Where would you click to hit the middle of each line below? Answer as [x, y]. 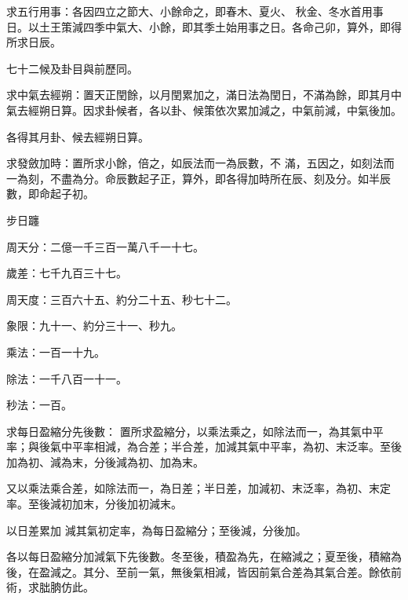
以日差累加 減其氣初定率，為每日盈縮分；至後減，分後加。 [157, 530]
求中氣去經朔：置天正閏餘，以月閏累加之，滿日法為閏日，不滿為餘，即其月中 [204, 95]
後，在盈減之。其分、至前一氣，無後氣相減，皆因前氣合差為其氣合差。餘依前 [204, 571]
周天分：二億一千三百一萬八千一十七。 [105, 246]
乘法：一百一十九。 [56, 351]
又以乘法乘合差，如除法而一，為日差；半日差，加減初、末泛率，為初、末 [193, 488]
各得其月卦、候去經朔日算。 [78, 136]
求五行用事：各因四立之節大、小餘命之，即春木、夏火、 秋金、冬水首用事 [195, 11]
